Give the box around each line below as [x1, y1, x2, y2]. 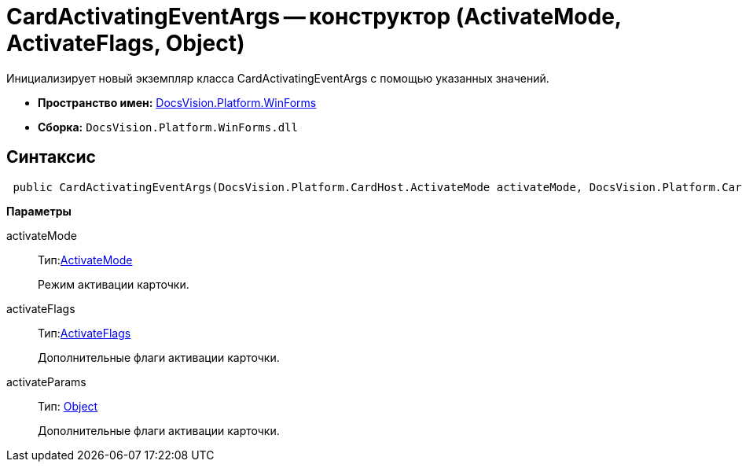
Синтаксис [6, 147, 96, 168]
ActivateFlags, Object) [6, 30, 245, 57]
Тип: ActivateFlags [38, 326, 131, 340]
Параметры [6, 204, 72, 218]
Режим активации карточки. [38, 277, 189, 291]
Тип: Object [38, 399, 98, 413]
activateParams [6, 374, 86, 389]
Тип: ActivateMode [38, 252, 133, 267]
